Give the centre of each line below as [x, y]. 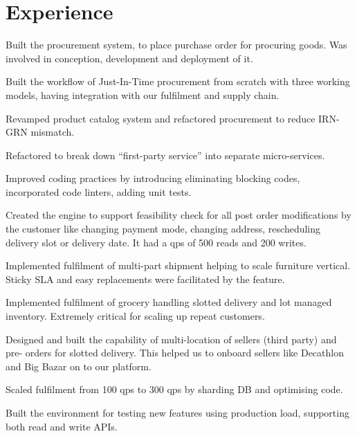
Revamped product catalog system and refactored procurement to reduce [161, 118]
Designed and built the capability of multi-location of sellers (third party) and [171, 339]
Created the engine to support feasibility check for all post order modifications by [178, 215]
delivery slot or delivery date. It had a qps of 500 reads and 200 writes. [156, 242]
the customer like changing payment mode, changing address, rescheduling [163, 229]
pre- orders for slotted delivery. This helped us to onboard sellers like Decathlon [175, 353]
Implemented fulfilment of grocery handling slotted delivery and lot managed [169, 302]
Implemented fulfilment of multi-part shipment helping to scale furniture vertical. [178, 265]
